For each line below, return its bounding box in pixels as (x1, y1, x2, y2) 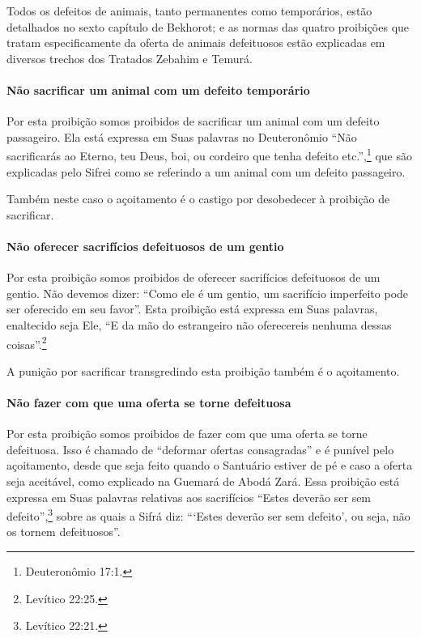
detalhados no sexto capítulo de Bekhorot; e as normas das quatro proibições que (6, 18, 410, 35)
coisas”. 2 (6, 333, 47, 352)
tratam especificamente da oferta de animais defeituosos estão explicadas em (6, 34, 385, 51)
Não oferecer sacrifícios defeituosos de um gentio (6, 237, 284, 254)
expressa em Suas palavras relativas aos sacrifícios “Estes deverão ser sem (6, 488, 372, 505)
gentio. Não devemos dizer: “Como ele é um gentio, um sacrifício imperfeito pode (6, 284, 409, 301)
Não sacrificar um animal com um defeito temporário (6, 81, 310, 98)
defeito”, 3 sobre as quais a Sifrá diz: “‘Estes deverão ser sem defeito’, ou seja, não (6, 505, 410, 524)
